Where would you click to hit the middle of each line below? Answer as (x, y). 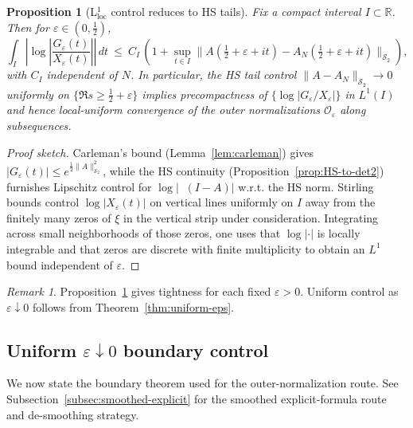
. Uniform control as (349, 291)
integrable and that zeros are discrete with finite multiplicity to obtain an (186, 248)
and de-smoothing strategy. (73, 414)
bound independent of (60, 264)
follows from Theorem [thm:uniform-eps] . (133, 306)
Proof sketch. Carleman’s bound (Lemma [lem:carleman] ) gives (160, 152)
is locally (339, 233)
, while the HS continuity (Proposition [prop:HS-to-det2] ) (244, 170)
